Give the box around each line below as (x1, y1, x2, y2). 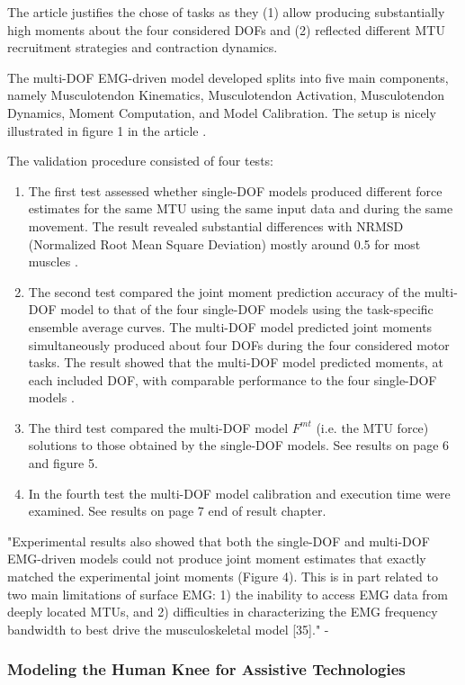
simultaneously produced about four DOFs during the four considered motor (28, 335, 450, 354)
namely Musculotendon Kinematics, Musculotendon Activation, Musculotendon (7, 86, 445, 104)
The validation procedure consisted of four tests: (7, 151, 273, 170)
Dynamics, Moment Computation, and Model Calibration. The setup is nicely (7, 103, 436, 122)
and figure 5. (28, 454, 98, 473)
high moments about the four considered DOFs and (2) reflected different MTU (7, 20, 445, 39)
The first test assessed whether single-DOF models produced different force (28, 181, 443, 200)
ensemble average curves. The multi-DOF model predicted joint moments (28, 317, 433, 336)
